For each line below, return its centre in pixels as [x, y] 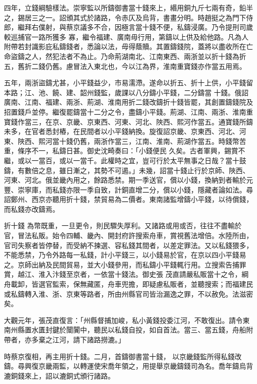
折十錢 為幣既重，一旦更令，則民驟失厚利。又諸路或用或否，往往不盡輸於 [123, 225]
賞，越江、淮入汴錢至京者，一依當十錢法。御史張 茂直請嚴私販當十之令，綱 [126, 274]
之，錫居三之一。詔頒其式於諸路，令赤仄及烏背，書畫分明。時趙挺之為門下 [125, 17]
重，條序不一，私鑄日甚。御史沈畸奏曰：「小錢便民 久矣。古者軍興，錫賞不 [125, 151]
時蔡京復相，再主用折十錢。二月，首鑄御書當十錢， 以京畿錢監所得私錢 [119, 356]
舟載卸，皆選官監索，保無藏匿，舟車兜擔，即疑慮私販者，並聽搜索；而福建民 [128, 284]
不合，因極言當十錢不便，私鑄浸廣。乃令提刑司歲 [173, 27]
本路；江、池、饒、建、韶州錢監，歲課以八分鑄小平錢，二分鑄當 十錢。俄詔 [126, 92]
